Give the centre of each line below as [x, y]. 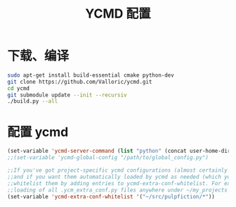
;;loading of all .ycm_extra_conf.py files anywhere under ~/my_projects [118, 190]
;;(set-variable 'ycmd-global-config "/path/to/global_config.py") [108, 158]
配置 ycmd [38, 132]
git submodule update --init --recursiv [67, 95]
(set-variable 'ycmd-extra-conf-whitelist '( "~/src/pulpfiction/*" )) [111, 196]
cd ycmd [19, 88]
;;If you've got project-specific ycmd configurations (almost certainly [118, 170]
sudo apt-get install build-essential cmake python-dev [91, 75]
